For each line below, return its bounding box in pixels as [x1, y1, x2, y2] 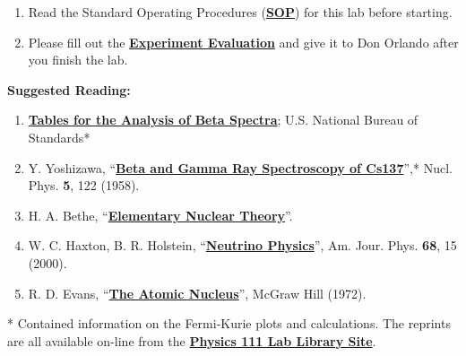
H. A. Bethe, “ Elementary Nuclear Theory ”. [28, 205, 293, 224]
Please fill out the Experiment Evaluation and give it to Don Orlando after [28, 32, 459, 51]
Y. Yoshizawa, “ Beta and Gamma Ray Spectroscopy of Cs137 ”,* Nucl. [28, 158, 453, 177]
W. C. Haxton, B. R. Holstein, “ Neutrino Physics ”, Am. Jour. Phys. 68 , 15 [28, 236, 457, 255]
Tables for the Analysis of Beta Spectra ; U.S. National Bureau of [28, 110, 419, 129]
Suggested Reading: [7, 80, 131, 99]
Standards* [28, 127, 91, 146]
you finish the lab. [28, 50, 128, 69]
